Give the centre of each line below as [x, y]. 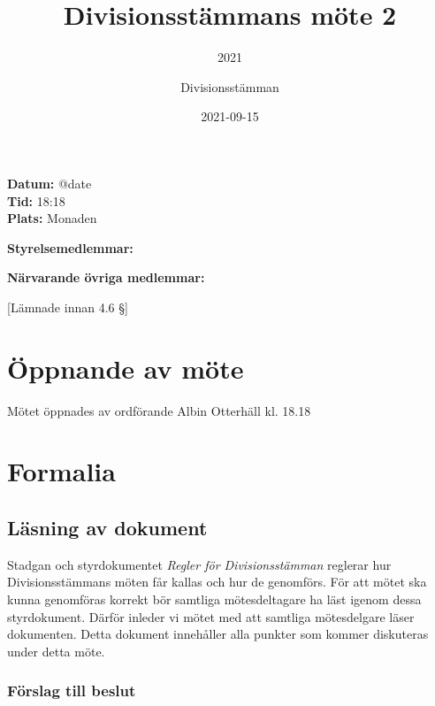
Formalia [61, 471]
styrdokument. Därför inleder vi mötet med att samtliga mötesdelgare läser [211, 616]
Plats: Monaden [52, 218]
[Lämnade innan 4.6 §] [68, 307]
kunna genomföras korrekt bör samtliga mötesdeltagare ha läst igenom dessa [214, 599]
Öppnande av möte [126, 368]
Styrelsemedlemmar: [70, 247]
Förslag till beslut [72, 691]
